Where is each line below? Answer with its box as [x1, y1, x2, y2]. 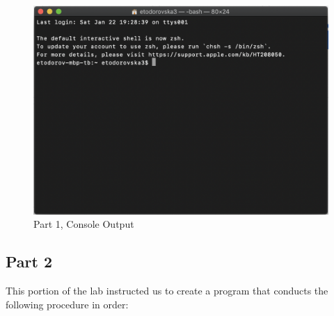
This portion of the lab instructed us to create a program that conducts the [6, 283, 328, 297]
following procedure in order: [6, 297, 129, 311]
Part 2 [6, 251, 53, 272]
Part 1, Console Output [33, 217, 134, 231]
